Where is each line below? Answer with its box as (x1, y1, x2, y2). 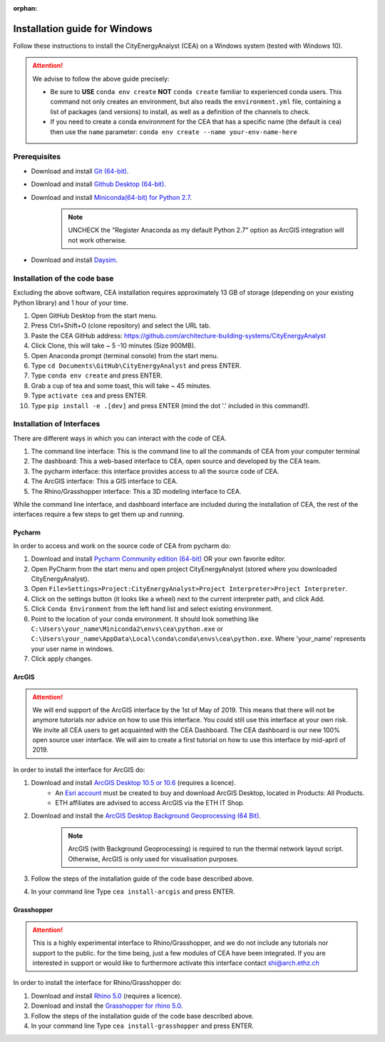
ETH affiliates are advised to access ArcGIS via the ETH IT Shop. (55, 799, 245, 807)
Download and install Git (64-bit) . (31, 166, 129, 175)
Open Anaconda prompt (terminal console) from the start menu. (31, 351, 219, 360)
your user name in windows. (31, 644, 114, 653)
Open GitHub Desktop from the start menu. (31, 311, 158, 320)
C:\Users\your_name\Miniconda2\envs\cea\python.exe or (31, 624, 224, 633)
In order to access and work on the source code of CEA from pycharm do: (13, 541, 231, 550)
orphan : (13, 4, 38, 12)
